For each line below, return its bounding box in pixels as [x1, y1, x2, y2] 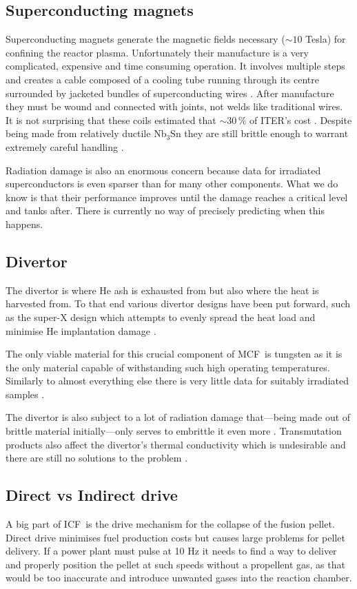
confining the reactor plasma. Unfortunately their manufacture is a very [6, 45, 309, 59]
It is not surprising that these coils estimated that [6, 112, 216, 127]
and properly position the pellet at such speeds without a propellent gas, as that [6, 557, 345, 571]
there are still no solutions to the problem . [6, 451, 188, 465]
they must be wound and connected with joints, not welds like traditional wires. [6, 99, 343, 114]
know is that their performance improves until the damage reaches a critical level [6, 189, 348, 204]
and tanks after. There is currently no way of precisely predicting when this [6, 203, 325, 218]
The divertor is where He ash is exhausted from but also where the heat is [6, 282, 319, 297]
